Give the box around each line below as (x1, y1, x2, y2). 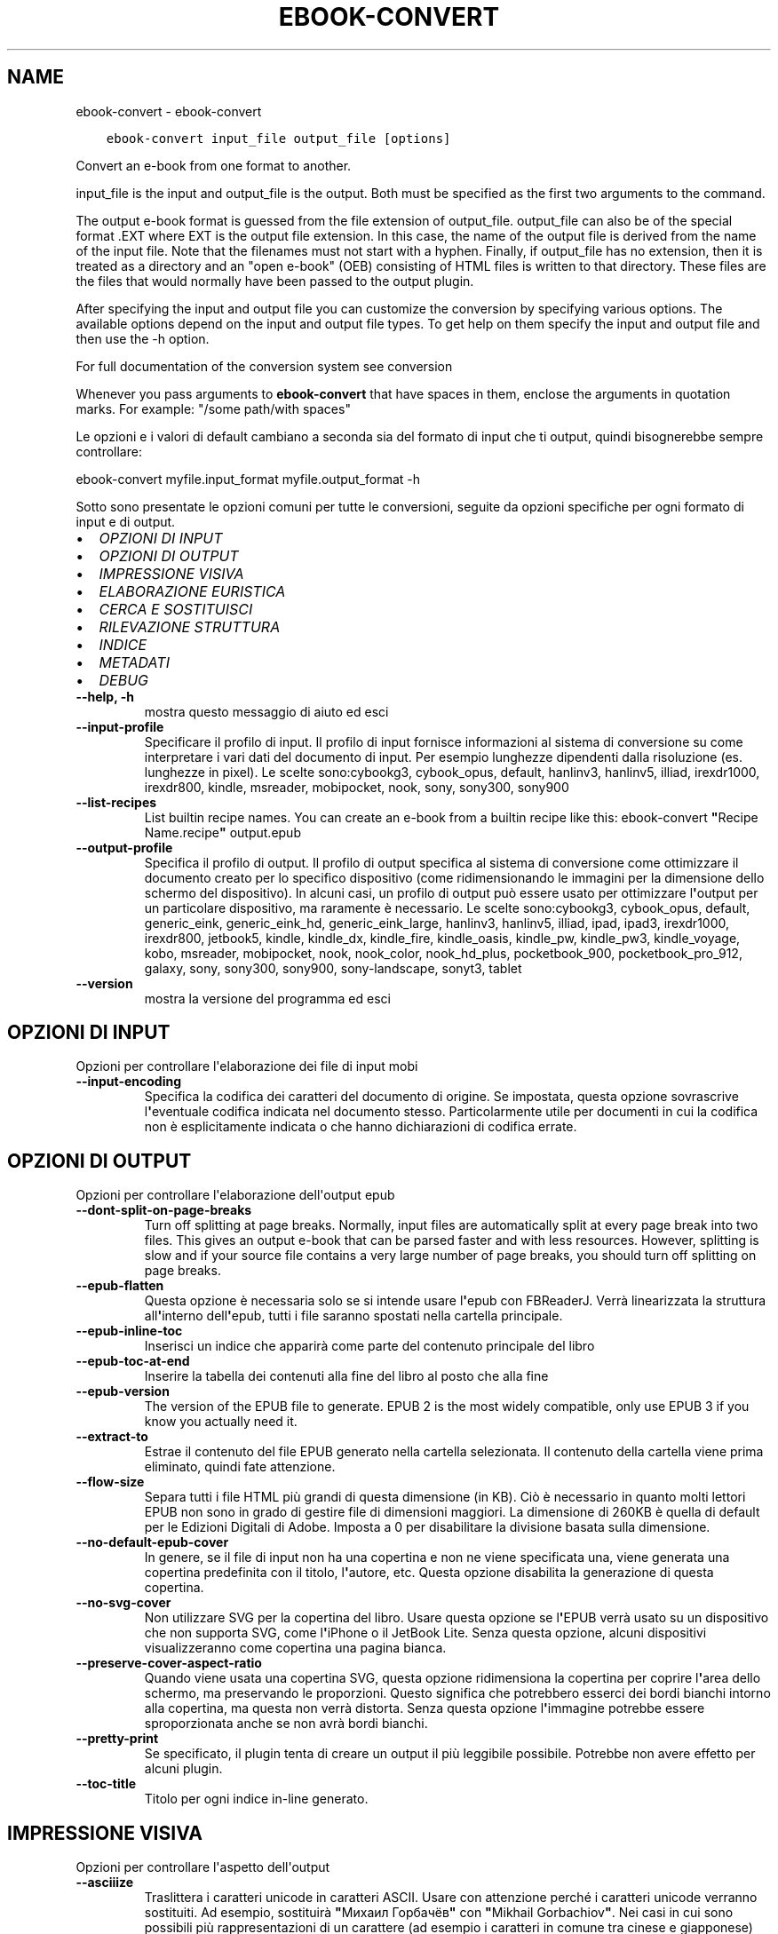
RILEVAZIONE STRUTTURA (99, 617, 281, 636)
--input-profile (75, 718, 164, 734)
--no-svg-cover (75, 1595, 171, 1611)
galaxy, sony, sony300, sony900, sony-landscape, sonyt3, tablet (144, 960, 522, 976)
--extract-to (75, 1429, 148, 1445)
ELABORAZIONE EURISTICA (99, 582, 286, 600)
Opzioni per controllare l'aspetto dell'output (75, 1859, 330, 1875)
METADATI (99, 653, 170, 671)
